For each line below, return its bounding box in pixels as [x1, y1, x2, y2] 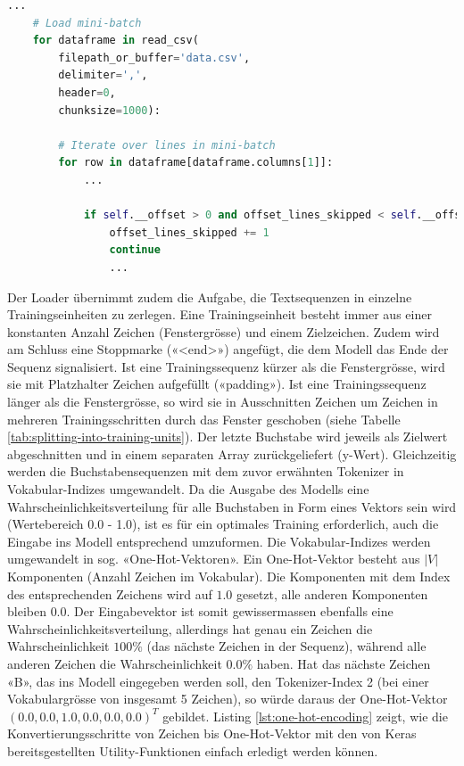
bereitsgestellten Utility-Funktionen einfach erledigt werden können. [7, 741, 378, 760]
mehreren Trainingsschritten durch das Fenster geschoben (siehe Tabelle [7, 409, 401, 428]
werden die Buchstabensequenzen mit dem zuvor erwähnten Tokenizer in [7, 462, 404, 481]
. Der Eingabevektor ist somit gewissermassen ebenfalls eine [66, 602, 394, 621]
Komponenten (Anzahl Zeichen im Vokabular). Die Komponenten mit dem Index [7, 567, 451, 585]
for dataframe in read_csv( [32, 34, 199, 47]
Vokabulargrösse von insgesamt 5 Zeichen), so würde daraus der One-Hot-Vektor [7, 689, 448, 708]
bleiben [7, 602, 46, 621]
